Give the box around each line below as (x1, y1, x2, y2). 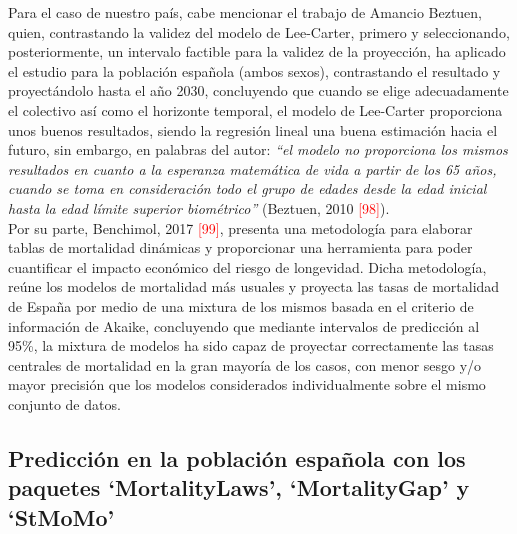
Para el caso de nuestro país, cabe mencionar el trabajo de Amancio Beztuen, (8, 2, 483, 22)
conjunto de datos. (8, 393, 121, 414)
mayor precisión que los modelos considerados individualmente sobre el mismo (8, 374, 486, 395)
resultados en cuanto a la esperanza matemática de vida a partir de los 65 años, (8, 158, 497, 179)
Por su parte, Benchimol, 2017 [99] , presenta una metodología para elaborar (8, 217, 473, 238)
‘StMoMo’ (8, 501, 115, 532)
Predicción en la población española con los (8, 442, 466, 473)
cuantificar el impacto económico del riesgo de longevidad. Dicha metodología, (8, 256, 487, 277)
